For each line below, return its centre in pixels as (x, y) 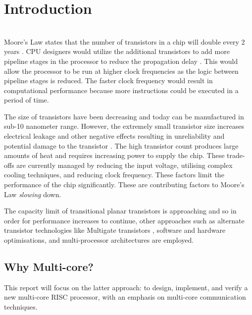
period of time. (26, 100)
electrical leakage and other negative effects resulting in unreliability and (114, 136)
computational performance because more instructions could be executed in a (121, 90)
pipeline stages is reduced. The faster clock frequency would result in (108, 80)
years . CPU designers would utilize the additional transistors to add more (117, 51)
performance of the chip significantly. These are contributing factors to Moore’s (124, 184)
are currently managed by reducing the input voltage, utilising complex (125, 165)
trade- (236, 155)
